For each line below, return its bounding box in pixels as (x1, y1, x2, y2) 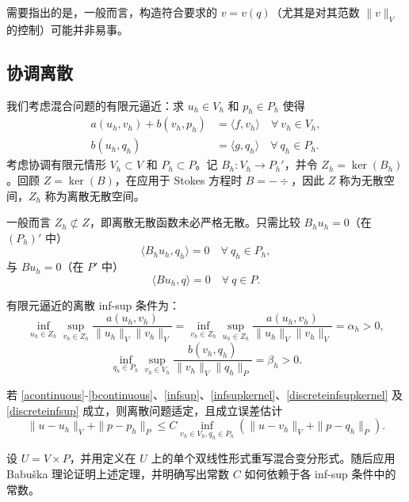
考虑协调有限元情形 (6, 156, 106, 173)
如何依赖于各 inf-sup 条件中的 (244, 466, 396, 482)
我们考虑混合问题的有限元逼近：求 (6, 97, 184, 113)
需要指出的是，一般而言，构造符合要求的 (6, 4, 217, 20)
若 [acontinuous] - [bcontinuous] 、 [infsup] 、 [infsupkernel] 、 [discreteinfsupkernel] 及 (6, 386, 403, 403)
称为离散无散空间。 (44, 187, 145, 203)
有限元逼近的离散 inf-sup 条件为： (6, 296, 181, 313)
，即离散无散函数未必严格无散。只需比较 (89, 214, 300, 230)
